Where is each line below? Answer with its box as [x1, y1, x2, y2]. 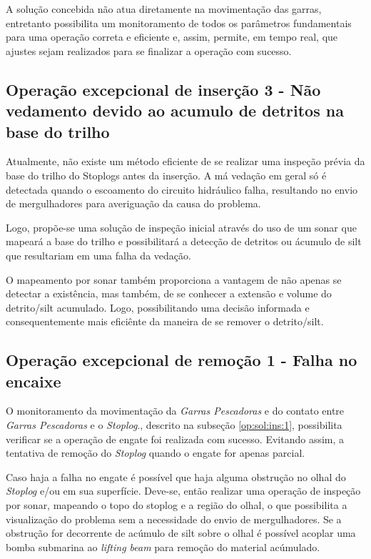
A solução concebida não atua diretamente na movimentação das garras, [6, 1, 322, 16]
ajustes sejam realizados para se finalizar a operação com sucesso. [6, 43, 292, 58]
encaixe [6, 370, 61, 392]
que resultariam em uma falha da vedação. [6, 247, 191, 262]
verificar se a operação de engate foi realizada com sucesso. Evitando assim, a [6, 431, 345, 446]
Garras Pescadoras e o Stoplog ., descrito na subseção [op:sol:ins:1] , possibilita [6, 417, 342, 432]
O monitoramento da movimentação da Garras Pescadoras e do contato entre [6, 403, 345, 418]
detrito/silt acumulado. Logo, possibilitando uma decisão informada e [6, 300, 310, 315]
